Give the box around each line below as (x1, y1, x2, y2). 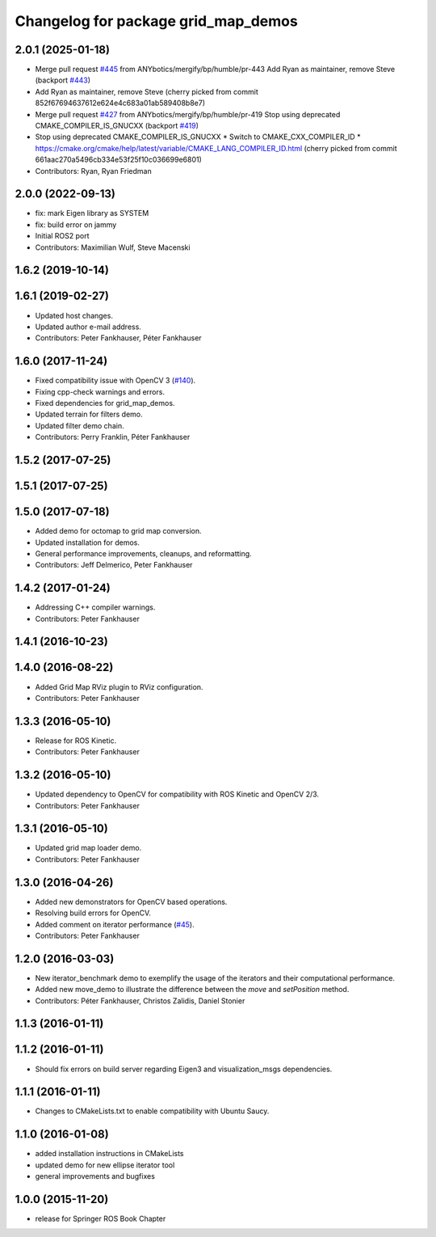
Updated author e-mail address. (35, 322, 141, 331)
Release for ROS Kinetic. (35, 736, 117, 745)
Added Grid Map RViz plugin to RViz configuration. (35, 682, 203, 691)
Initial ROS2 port (35, 231, 90, 241)
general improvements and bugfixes (35, 1172, 155, 1181)
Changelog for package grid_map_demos (15, 12, 298, 30)
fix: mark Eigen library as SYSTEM (35, 209, 149, 218)
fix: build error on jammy (35, 219, 117, 230)
